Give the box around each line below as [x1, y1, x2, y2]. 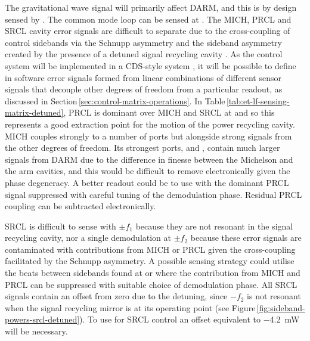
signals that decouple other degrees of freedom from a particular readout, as [5, 83, 283, 95]
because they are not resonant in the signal [135, 219, 293, 232]
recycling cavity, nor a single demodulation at [5, 231, 172, 244]
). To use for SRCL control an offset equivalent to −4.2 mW [79, 313, 300, 325]
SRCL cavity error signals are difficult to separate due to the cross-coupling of [5, 24, 290, 37]
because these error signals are [190, 231, 302, 244]
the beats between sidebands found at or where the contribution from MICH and [5, 266, 300, 279]
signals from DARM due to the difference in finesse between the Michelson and [5, 153, 293, 165]
